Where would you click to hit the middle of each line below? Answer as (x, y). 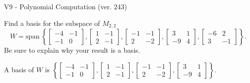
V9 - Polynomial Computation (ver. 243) (66, 6)
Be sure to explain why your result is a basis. (72, 50)
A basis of (19, 69)
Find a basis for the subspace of (52, 23)
